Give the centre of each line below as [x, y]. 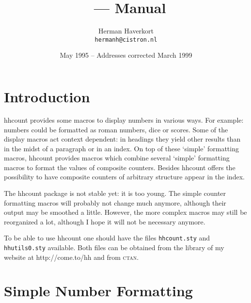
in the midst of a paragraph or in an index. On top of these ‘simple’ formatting [121, 148]
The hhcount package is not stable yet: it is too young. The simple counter [115, 193]
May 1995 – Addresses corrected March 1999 [126, 55]
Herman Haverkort [126, 31]
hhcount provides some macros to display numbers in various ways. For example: [124, 120]
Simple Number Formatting [98, 290]
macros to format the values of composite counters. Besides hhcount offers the [120, 167]
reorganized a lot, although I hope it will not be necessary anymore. [105, 221]
